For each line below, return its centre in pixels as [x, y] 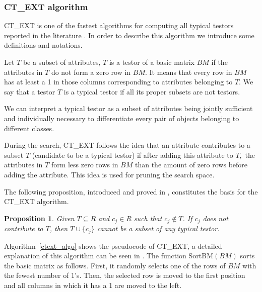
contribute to [24, 228]
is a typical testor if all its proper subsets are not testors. [152, 91]
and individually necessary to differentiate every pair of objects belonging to [122, 118]
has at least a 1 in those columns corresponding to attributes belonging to [118, 82]
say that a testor [30, 91]
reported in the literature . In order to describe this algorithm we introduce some [129, 35]
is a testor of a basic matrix [152, 62]
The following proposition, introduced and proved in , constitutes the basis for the [131, 191]
